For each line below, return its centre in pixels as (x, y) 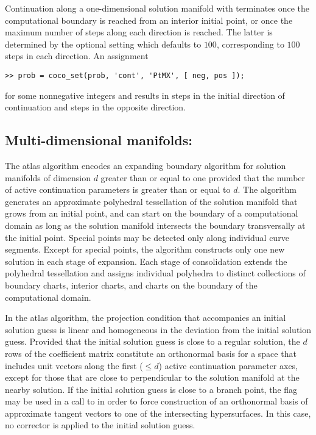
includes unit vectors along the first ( (74, 365)
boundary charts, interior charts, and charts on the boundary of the (131, 285)
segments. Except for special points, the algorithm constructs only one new (145, 249)
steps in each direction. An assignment (77, 56)
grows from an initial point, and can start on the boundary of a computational (152, 213)
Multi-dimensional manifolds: (99, 140)
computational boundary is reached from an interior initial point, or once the (149, 20)
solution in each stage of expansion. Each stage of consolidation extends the (146, 261)
